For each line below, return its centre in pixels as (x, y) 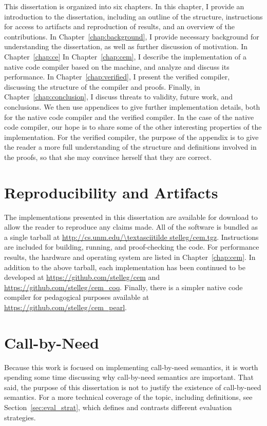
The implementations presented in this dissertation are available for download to (131, 217)
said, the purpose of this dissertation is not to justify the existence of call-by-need (133, 387)
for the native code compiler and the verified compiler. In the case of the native (129, 117)
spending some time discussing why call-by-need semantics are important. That (129, 377)
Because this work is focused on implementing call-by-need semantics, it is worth (131, 367)
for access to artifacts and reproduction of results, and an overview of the (120, 26)
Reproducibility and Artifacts (111, 192)
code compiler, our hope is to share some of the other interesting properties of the (133, 127)
